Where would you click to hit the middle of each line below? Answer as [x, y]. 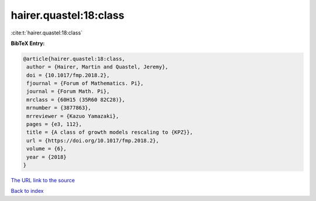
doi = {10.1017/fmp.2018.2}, [68, 75]
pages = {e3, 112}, [54, 124]
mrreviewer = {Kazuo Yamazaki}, [73, 116]
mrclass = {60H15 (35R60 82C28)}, [76, 100]
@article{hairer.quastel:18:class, [74, 59]
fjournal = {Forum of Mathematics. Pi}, [85, 84]
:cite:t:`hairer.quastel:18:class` [47, 33]
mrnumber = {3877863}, [59, 108]
